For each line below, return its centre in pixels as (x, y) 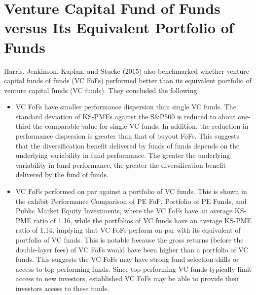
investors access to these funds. (62, 288)
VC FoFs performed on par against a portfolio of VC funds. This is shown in (131, 191)
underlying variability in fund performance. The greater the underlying (123, 155)
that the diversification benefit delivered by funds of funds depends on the (128, 145)
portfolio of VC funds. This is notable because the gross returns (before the (129, 240)
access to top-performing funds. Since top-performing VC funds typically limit (134, 269)
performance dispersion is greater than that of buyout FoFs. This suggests (127, 136)
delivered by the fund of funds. (62, 174)
